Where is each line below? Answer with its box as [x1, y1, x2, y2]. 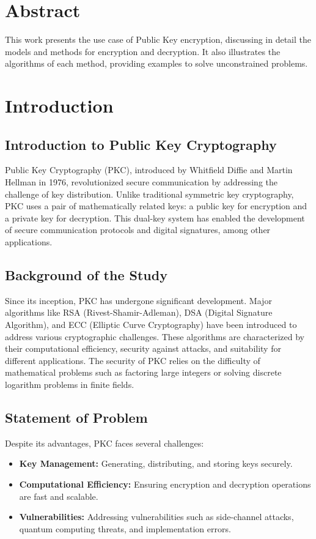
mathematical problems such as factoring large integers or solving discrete [5, 366, 282, 379]
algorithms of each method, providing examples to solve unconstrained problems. [5, 57, 308, 70]
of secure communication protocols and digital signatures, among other [5, 223, 271, 236]
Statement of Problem [5, 407, 148, 426]
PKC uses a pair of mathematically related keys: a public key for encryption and [5, 199, 307, 212]
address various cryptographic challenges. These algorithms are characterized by [5, 330, 304, 343]
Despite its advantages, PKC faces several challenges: [5, 436, 204, 449]
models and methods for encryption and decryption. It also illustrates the [5, 45, 281, 58]
